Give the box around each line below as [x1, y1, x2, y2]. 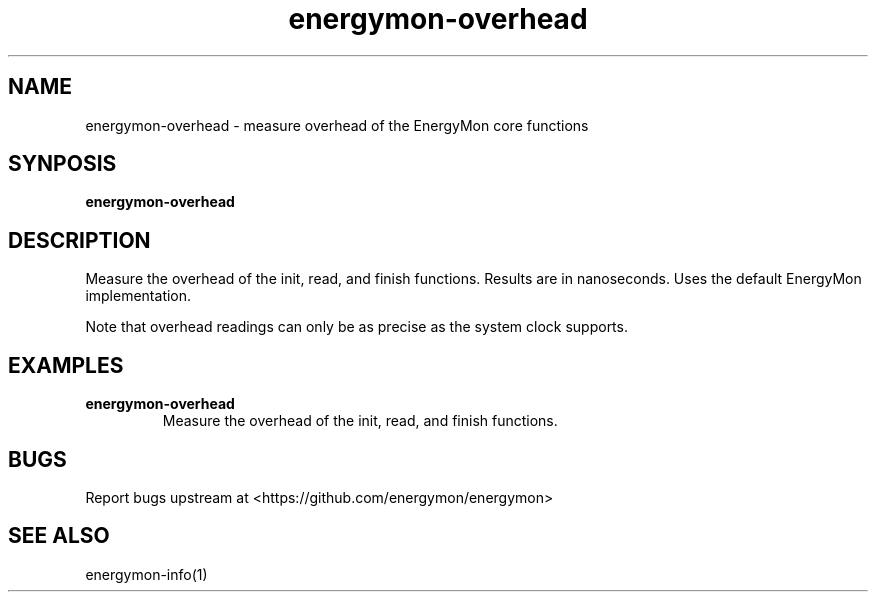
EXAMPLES [8, 352, 124, 378]
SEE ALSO [8, 523, 110, 549]
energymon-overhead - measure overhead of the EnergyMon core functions [85, 116, 589, 134]
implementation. [85, 287, 192, 305]
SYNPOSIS [8, 151, 117, 177]
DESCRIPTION [8, 227, 151, 253]
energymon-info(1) [85, 565, 208, 583]
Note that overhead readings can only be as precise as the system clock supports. [85, 318, 628, 336]
